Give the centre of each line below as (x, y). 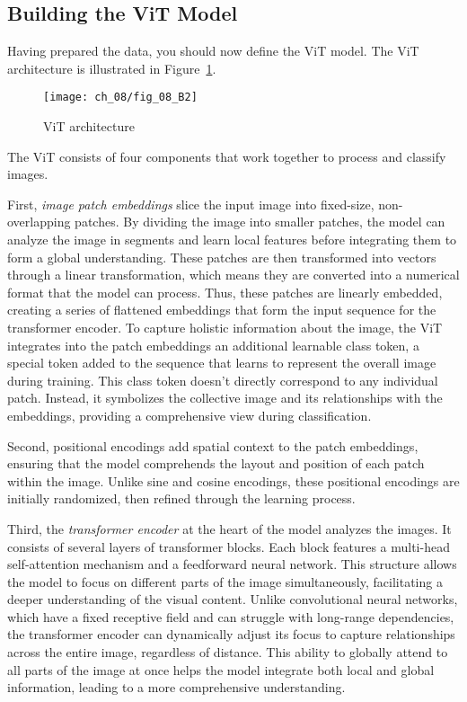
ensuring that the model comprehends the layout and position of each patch (216, 463)
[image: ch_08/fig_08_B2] (120, 98)
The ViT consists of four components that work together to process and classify (227, 156)
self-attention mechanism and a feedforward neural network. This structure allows (232, 564)
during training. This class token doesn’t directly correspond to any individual (223, 380)
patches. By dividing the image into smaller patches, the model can (260, 222)
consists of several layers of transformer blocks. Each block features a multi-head (229, 546)
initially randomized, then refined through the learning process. (181, 498)
